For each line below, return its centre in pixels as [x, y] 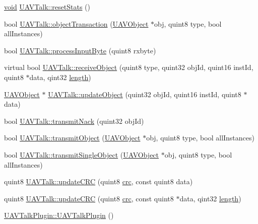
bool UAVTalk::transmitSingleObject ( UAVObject [82, 154]
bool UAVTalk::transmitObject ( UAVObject [72, 138]
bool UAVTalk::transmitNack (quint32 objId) [74, 121]
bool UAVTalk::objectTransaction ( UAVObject [76, 23]
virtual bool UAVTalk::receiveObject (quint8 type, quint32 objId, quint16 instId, [129, 67]
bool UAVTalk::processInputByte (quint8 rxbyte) [80, 50]
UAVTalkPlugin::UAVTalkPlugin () [59, 215]
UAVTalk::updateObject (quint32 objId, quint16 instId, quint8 [145, 94]
